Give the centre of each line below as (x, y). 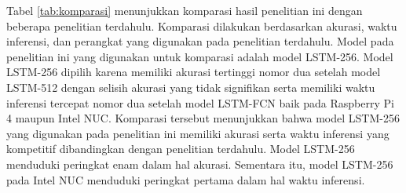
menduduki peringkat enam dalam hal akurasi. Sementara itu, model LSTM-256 (200, 164)
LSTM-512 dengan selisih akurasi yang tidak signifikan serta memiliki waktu (191, 87)
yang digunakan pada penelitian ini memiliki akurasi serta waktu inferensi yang (198, 133)
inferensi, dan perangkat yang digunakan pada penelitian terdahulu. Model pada (200, 41)
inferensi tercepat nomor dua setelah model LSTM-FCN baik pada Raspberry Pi (200, 102)
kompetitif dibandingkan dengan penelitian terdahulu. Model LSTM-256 (181, 149)
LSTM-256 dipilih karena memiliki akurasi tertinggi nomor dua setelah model (194, 72)
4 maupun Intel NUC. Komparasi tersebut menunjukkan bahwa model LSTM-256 (203, 118)
